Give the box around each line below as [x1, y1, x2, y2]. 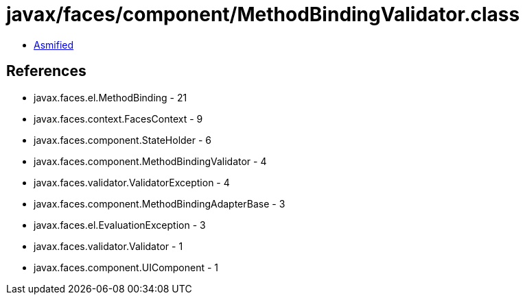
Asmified [34, 38, 74, 51]
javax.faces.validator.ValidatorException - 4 [34, 176, 230, 188]
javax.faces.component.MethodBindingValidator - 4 [34, 155, 267, 167]
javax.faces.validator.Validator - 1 [34, 240, 183, 252]
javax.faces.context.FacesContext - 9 [34, 112, 203, 125]
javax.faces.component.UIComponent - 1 [34, 261, 219, 273]
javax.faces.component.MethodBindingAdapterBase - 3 [34, 197, 285, 210]
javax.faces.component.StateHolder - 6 [34, 134, 212, 146]
